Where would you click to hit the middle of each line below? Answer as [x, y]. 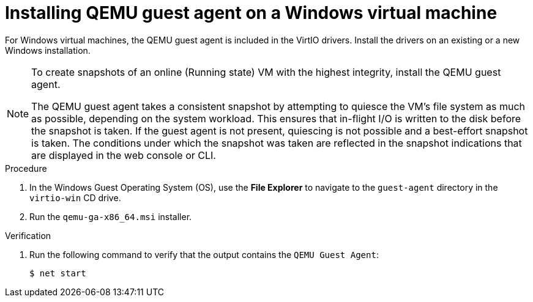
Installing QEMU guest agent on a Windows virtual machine [251, 13]
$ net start [58, 273]
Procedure [26, 168]
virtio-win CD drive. [75, 197]
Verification [28, 235]
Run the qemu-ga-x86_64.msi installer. [111, 216]
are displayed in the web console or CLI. [124, 155]
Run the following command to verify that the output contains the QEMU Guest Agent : [204, 254]
